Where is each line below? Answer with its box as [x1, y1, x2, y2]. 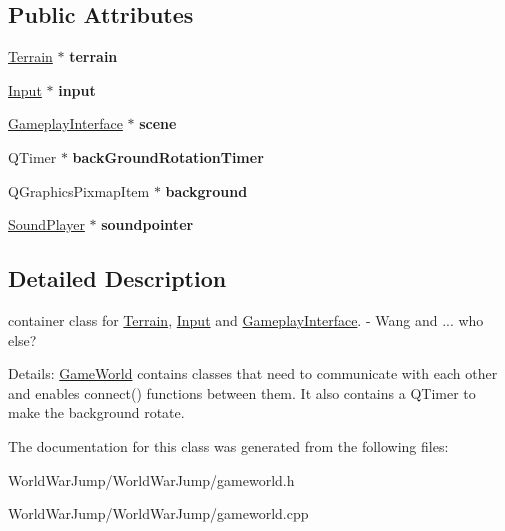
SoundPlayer [8, 214, 85, 235]
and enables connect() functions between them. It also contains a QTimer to [8, 382, 476, 403]
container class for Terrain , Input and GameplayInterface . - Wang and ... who [8, 309, 484, 330]
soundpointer [101, 214, 194, 235]
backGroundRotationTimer [72, 146, 264, 167]
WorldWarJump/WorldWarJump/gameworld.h [8, 469, 295, 490]
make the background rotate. [8, 402, 185, 423]
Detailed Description [8, 263, 227, 294]
